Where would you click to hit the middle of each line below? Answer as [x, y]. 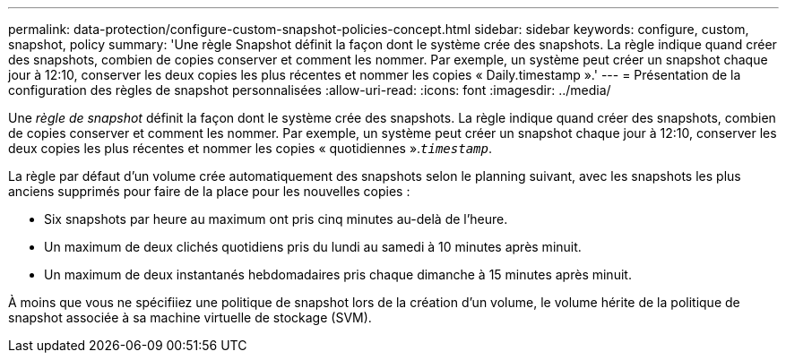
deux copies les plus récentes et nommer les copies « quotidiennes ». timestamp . [250, 148]
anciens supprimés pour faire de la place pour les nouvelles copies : [209, 191]
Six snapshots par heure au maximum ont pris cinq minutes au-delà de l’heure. [276, 219]
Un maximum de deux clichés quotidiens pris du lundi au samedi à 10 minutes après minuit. [313, 247]
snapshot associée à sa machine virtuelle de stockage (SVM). [190, 317]
